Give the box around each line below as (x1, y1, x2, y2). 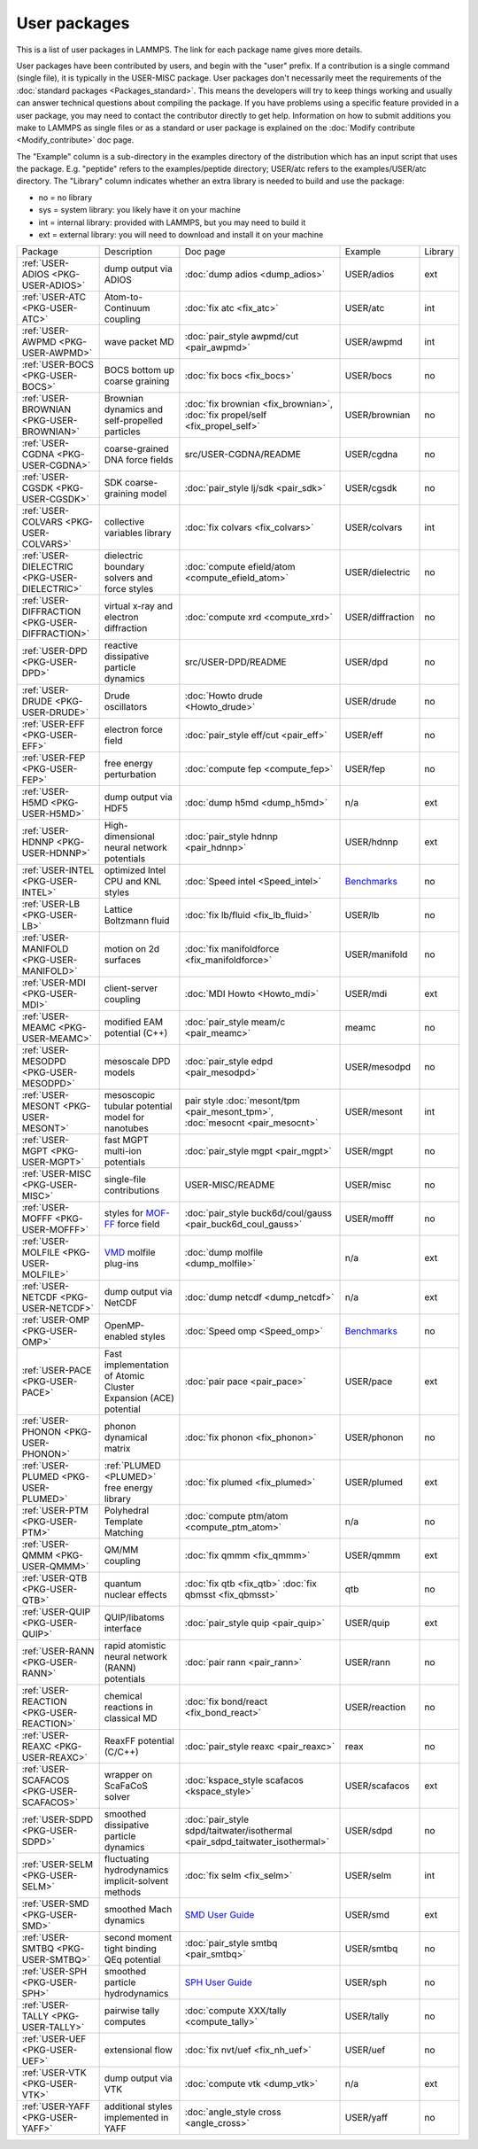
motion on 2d (104, 943, 160, 955)
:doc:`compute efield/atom (184, 561, 296, 573)
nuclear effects (104, 1589, 167, 1601)
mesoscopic (104, 1089, 156, 1102)
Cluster (104, 1381, 135, 1393)
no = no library (38, 191, 93, 203)
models (104, 1066, 135, 1078)
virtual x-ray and (104, 600, 173, 612)
